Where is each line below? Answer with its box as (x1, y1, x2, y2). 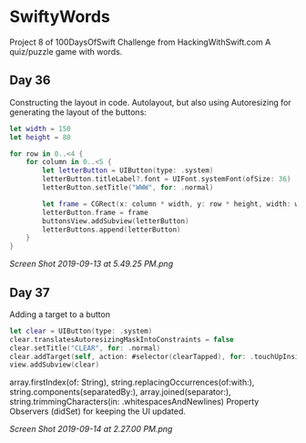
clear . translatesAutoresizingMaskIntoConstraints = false (9, 335, 234, 344)
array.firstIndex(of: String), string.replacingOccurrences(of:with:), (9, 376, 255, 388)
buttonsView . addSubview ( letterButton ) (42, 216, 189, 225)
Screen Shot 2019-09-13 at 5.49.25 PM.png (9, 258, 174, 270)
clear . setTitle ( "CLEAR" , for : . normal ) (9, 344, 161, 353)
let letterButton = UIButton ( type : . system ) (42, 166, 214, 175)
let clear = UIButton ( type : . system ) (9, 326, 153, 335)
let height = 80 (9, 132, 71, 142)
